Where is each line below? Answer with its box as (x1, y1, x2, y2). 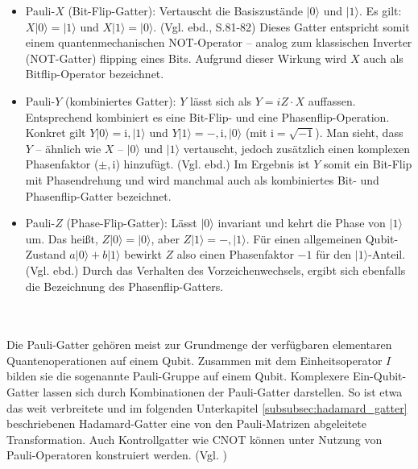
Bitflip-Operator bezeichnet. (25, 65, 164, 82)
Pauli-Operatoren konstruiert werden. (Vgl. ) (6, 446, 227, 463)
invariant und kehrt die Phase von (217, 214, 386, 231)
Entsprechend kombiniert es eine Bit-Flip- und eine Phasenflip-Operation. (25, 108, 390, 125)
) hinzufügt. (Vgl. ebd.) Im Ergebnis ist (115, 156, 310, 172)
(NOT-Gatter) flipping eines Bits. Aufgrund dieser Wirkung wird (25, 49, 347, 66)
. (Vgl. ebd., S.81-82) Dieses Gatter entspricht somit (153, 18, 410, 35)
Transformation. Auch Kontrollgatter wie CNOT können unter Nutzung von (6, 430, 383, 447)
